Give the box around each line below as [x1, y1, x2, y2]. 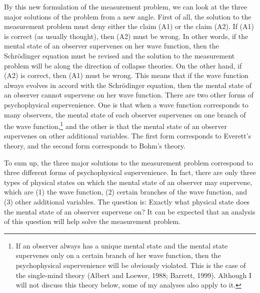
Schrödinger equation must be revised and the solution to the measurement [4, 50, 235, 60]
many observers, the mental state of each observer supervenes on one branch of [4, 109, 246, 119]
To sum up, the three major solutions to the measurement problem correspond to [4, 157, 253, 167]
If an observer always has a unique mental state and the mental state [15, 240, 228, 250]
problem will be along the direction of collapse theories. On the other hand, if [4, 60, 242, 70]
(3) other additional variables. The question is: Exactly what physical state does [4, 196, 250, 206]
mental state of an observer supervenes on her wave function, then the [4, 40, 219, 51]
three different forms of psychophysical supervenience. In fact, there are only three [4, 167, 256, 177]
